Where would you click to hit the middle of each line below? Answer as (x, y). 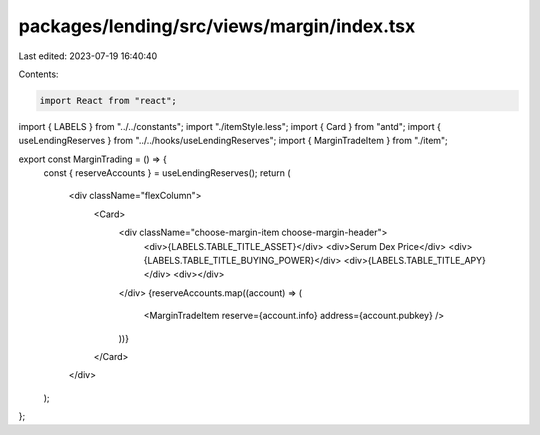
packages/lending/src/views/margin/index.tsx (217, 26)
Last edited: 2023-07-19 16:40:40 (88, 56)
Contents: (38, 74)
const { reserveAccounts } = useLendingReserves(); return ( (167, 173)
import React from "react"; (108, 100)
